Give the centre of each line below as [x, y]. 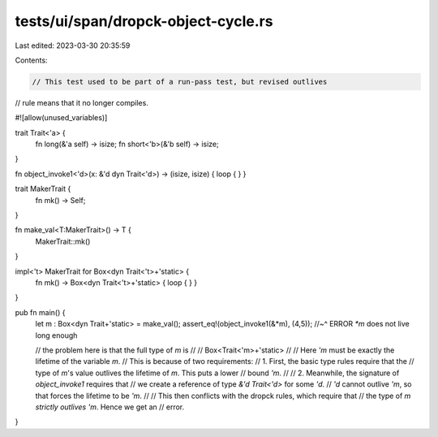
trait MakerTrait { [43, 189]
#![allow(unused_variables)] [61, 118]
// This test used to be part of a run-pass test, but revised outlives [180, 82]
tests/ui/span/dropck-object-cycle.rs [144, 21]
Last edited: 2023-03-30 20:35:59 [73, 45]
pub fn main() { [40, 312]
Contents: [31, 60]
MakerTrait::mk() [63, 241]
